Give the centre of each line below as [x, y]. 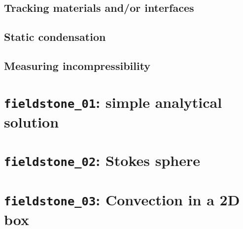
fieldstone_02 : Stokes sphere [102, 160]
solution [32, 121]
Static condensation [55, 37]
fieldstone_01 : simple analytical [113, 102]
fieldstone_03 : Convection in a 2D [122, 199]
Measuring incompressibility [77, 65]
